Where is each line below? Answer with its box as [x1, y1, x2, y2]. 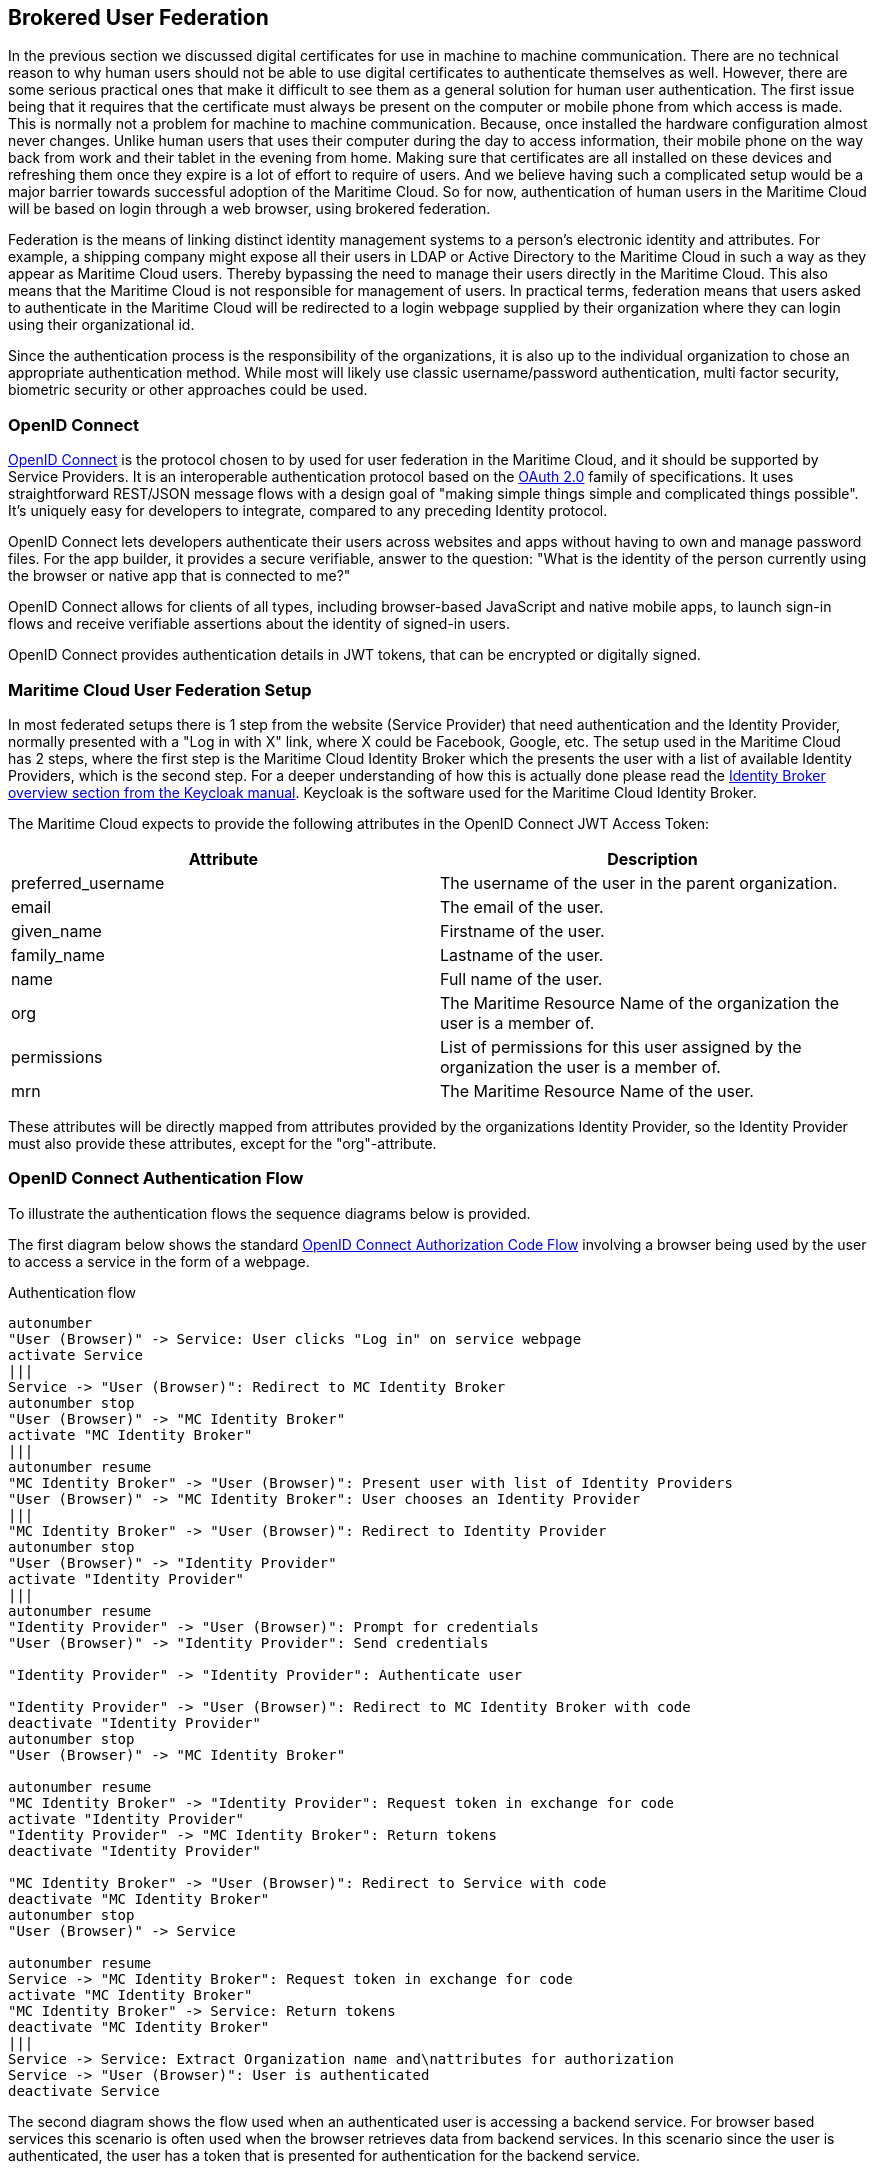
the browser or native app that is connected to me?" [8, 567, 351, 585]
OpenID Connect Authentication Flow [8, 1168, 304, 1189]
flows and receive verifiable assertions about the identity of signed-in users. [8, 615, 510, 633]
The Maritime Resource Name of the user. [440, 1080, 754, 1101]
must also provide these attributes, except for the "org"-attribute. [8, 1134, 437, 1152]
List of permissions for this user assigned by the [440, 1036, 802, 1057]
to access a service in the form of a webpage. [8, 1252, 310, 1270]
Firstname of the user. [440, 920, 605, 941]
